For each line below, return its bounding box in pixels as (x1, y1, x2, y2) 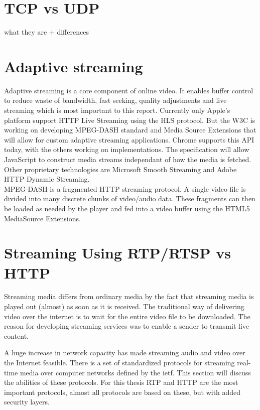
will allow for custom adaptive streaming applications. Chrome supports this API (4, 134, 254, 145)
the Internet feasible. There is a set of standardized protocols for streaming (4, 357, 235, 368)
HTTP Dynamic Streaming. (4, 174, 90, 184)
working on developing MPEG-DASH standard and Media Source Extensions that (4, 124, 256, 135)
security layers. (4, 396, 50, 407)
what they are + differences (4, 27, 89, 37)
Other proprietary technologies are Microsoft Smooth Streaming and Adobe (4, 164, 237, 174)
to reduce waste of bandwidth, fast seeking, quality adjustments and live (4, 95, 227, 105)
